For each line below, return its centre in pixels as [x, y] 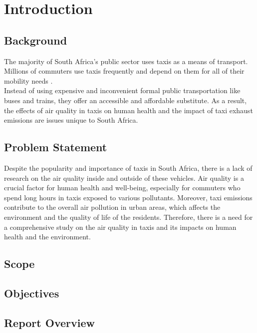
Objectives [32, 293]
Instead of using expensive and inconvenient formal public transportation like [122, 90]
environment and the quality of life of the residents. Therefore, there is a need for [128, 217]
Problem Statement [56, 147]
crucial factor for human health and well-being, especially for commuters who [122, 188]
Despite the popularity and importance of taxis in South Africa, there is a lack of [128, 168]
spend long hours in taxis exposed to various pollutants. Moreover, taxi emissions [128, 197]
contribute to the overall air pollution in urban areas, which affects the [112, 207]
